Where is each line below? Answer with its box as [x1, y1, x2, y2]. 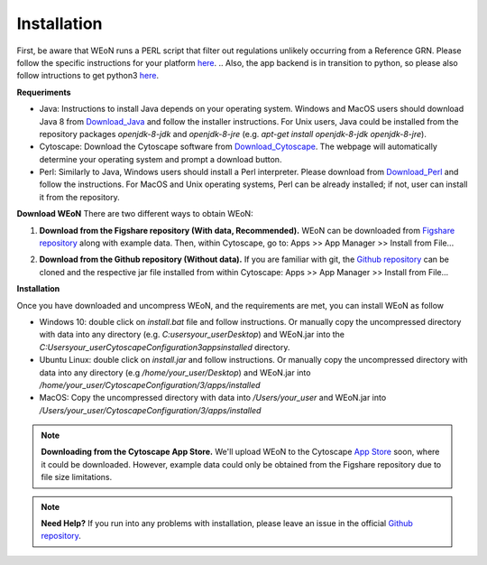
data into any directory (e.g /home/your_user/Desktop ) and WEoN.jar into [39, 366, 311, 378]
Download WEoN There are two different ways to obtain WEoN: [16, 208, 253, 219]
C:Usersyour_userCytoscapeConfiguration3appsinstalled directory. [39, 341, 290, 352]
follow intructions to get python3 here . [16, 70, 160, 81]
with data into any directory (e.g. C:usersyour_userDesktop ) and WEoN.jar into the [39, 329, 345, 340]
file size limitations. [41, 472, 113, 483]
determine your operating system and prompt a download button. [39, 153, 282, 164]
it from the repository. [39, 191, 121, 202]
